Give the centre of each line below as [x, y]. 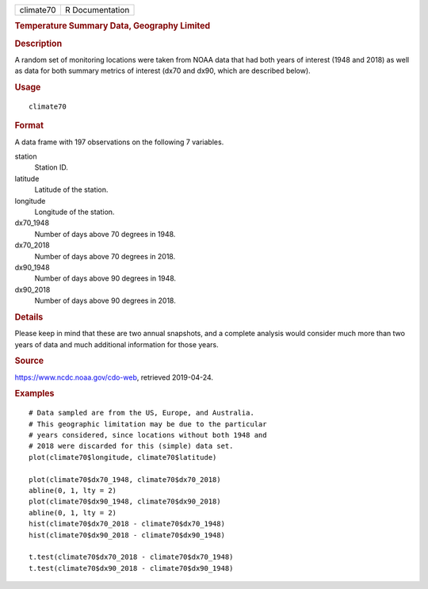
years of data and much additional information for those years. [117, 344]
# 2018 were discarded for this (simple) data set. [131, 446]
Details [29, 317]
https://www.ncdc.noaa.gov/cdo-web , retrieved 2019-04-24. [114, 377]
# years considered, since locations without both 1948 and [148, 435]
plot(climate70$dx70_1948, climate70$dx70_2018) [125, 479]
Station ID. [52, 167]
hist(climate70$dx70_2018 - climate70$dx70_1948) [127, 524]
